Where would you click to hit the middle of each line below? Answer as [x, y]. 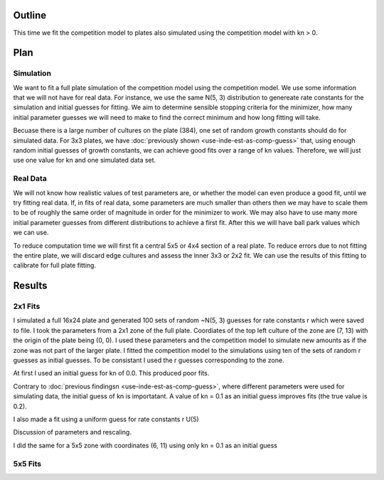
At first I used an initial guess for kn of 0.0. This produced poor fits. [111, 373]
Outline [30, 15]
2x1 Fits [27, 307]
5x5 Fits [27, 464]
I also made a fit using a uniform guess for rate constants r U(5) [106, 419]
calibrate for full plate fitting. [54, 266]
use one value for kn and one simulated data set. [85, 160]
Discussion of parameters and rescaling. [72, 432]
